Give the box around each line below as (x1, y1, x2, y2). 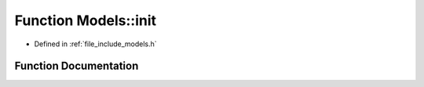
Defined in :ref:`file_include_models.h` (34, 39, 157, 49)
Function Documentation (14, 60, 139, 73)
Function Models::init (14, 12, 157, 29)
